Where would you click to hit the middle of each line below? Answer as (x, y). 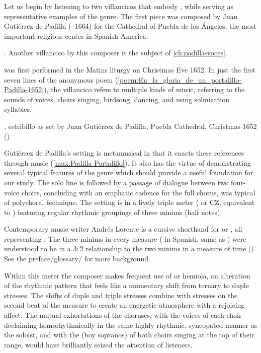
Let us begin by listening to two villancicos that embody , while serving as (119, 6)
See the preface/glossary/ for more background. (77, 259)
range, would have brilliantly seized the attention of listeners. (98, 344)
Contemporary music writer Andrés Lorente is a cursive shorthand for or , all (123, 229)
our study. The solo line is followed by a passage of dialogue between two (116, 182)
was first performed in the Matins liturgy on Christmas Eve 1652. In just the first (130, 69)
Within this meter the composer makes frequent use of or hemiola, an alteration (127, 275)
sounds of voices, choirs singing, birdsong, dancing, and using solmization (117, 99)
